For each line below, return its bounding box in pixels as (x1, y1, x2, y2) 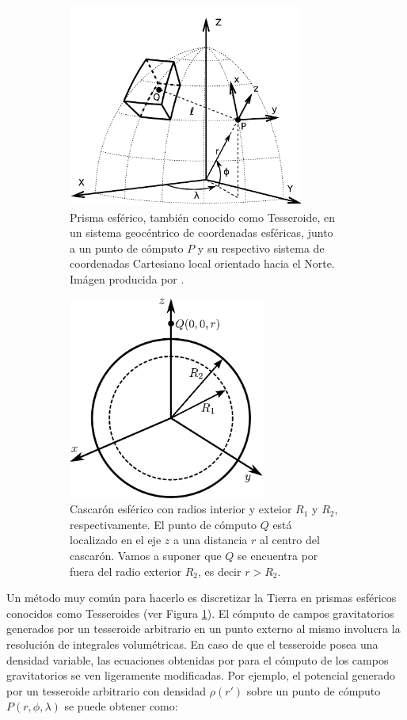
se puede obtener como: (64, 698, 178, 714)
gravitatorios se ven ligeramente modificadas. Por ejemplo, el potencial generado (6, 667, 395, 684)
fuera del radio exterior (70, 562, 181, 579)
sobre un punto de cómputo (246, 682, 381, 699)
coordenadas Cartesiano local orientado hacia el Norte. (70, 255, 335, 272)
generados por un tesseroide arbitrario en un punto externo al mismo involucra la (6, 620, 401, 637)
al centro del (260, 531, 320, 548)
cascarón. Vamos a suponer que (70, 547, 222, 563)
